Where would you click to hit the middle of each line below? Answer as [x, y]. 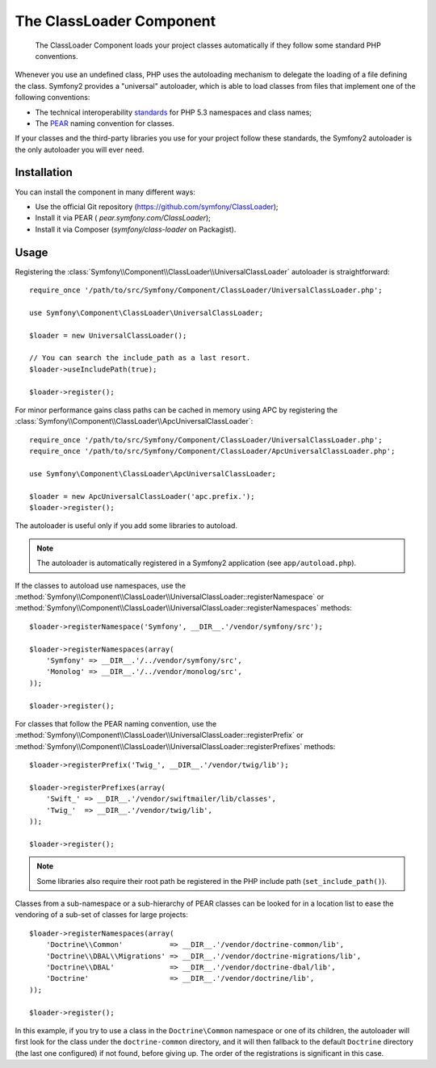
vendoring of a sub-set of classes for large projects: [102, 915]
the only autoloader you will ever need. [80, 149]
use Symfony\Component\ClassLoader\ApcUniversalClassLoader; [153, 473]
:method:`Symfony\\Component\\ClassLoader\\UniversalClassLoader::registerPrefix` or [159, 735]
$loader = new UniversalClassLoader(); [108, 335]
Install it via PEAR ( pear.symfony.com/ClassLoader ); [123, 218]
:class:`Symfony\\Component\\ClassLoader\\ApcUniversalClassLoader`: [134, 421]
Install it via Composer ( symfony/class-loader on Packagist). [136, 229]
